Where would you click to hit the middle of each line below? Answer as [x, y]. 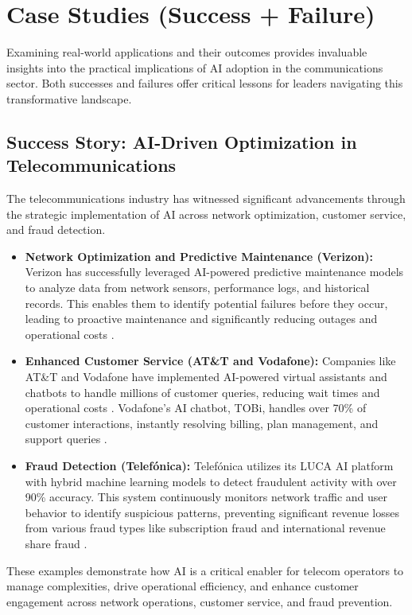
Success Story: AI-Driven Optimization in [182, 141]
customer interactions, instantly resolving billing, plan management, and [202, 423]
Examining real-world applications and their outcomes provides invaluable [187, 52]
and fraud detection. [56, 230]
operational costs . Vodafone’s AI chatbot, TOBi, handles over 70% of [196, 408]
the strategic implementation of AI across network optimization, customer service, [206, 214]
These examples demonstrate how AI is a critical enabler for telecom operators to [205, 570]
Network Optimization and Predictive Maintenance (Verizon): [199, 256]
